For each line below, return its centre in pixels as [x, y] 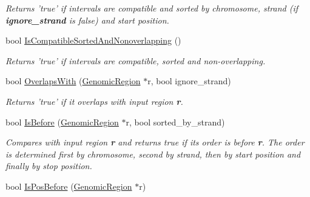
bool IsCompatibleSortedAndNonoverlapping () [93, 40]
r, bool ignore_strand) [189, 81]
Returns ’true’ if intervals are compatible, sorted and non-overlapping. [136, 60]
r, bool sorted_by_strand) [175, 122]
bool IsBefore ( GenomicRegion [62, 122]
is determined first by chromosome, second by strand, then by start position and [153, 154]
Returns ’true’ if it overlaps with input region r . [94, 101]
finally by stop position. [49, 166]
